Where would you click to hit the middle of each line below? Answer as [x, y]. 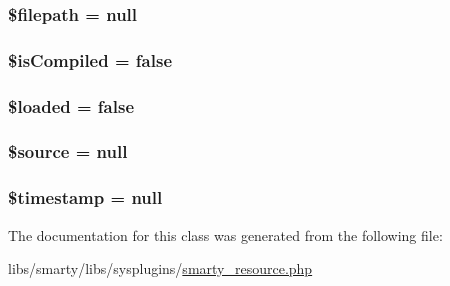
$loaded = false [71, 105]
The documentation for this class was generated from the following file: [225, 234]
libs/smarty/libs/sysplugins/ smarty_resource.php [160, 268]
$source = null [68, 151]
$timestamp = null [85, 197]
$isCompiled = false [90, 59]
